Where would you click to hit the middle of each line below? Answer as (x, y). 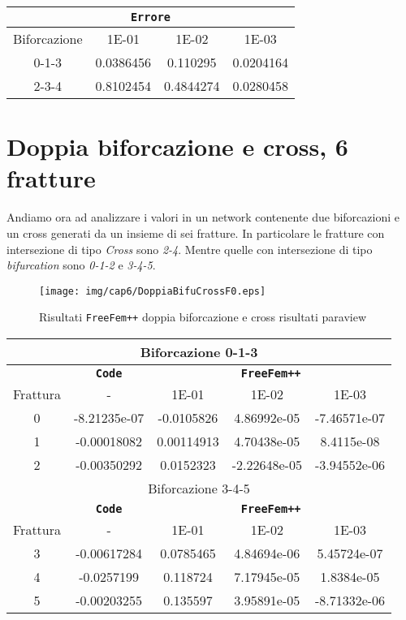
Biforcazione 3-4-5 (199, 488)
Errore (151, 17)
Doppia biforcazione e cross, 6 (177, 146)
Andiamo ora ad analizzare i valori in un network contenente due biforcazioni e (203, 217)
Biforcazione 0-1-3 (199, 352)
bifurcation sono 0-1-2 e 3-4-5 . (81, 265)
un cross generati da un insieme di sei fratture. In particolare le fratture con (196, 232)
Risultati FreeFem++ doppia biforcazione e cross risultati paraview (203, 317)
